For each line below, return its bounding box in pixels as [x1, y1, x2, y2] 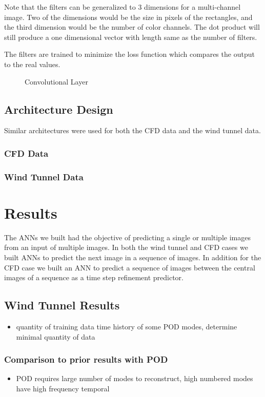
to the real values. [4, 58, 60, 69]
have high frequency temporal [16, 383, 110, 393]
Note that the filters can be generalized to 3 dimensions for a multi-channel [4, 2, 241, 12]
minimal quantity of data [16, 331, 95, 342]
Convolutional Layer [25, 76, 88, 87]
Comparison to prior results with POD [4, 353, 168, 366]
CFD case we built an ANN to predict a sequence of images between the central [4, 262, 255, 273]
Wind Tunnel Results [4, 297, 120, 313]
